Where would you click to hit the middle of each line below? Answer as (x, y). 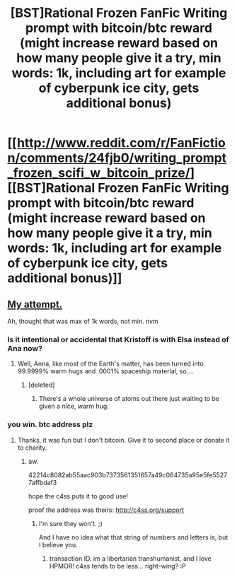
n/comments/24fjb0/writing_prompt (117, 158)
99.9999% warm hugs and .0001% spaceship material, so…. (106, 371)
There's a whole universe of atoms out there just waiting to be (129, 399)
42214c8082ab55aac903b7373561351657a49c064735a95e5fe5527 (128, 474)
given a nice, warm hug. (74, 406)
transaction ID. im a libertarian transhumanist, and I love (131, 558)
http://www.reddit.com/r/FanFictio (121, 143)
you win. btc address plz (50, 424)
